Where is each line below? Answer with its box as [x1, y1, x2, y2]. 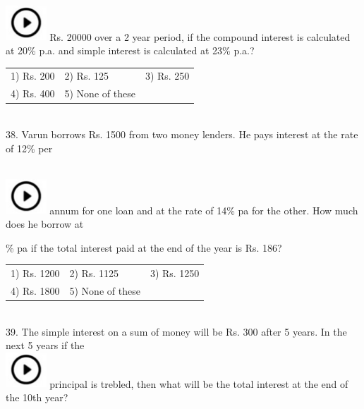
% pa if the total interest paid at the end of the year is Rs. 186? [6, 240, 282, 255]
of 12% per [6, 140, 53, 155]
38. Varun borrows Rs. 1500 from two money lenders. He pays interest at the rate [6, 126, 358, 141]
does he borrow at [6, 216, 84, 231]
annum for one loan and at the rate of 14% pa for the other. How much [49, 202, 358, 217]
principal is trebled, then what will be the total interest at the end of [49, 376, 348, 391]
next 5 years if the [6, 338, 85, 353]
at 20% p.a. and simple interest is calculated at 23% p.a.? [6, 43, 255, 58]
